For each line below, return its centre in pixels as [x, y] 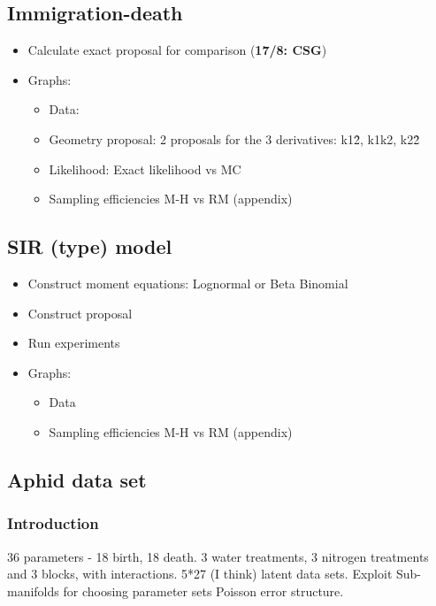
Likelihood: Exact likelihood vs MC [145, 169]
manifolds [33, 591]
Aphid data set [77, 479]
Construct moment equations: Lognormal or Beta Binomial [188, 283]
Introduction [53, 523]
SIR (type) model [90, 246]
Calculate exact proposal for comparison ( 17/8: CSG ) [177, 50]
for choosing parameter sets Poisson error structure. [203, 591]
